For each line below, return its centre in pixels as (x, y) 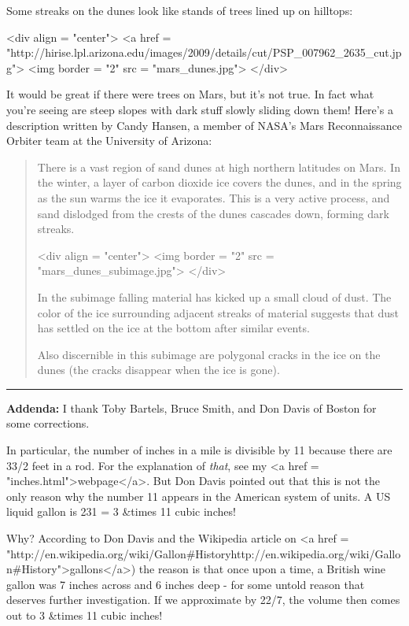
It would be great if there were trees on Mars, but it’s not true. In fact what (190, 94)
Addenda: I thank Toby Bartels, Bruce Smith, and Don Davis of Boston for (192, 407)
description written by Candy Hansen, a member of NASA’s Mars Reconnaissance (204, 125)
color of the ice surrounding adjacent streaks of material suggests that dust (218, 312)
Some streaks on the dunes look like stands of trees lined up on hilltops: (180, 10)
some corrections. (48, 423)
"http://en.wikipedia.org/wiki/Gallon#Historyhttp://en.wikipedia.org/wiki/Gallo (204, 553)
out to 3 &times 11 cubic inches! (85, 615)
